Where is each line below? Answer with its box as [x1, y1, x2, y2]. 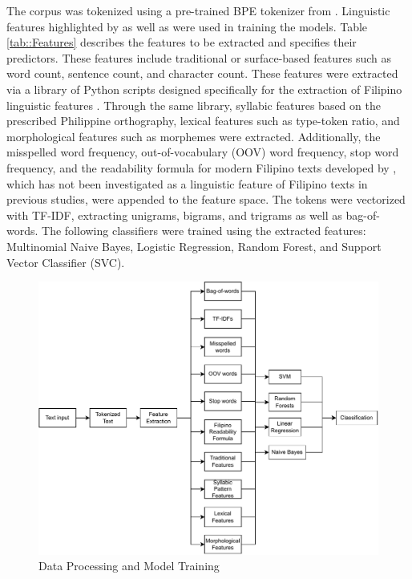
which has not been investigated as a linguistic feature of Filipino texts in [6, 175, 368, 192]
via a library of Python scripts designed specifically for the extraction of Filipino [6, 80, 402, 97]
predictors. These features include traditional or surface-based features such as [6, 49, 391, 66]
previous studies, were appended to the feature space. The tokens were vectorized [6, 191, 406, 208]
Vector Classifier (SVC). [6, 253, 125, 270]
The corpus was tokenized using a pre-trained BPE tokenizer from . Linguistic [6, 2, 390, 18]
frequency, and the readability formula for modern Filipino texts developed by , [6, 159, 397, 176]
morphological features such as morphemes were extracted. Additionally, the [6, 128, 381, 144]
